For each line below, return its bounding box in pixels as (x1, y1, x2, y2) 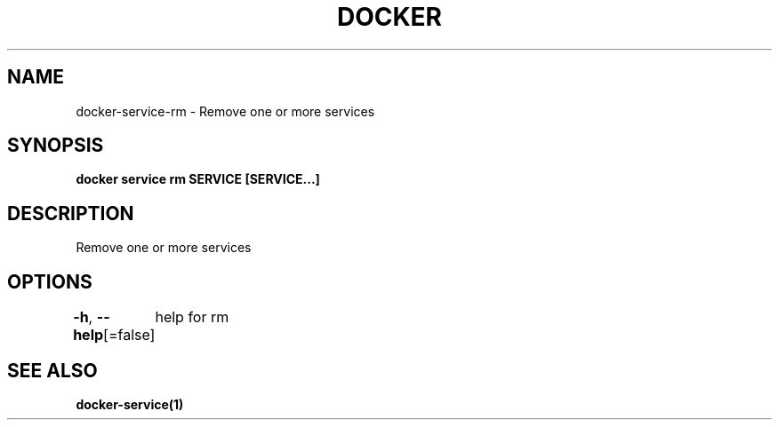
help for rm (155, 308, 229, 327)
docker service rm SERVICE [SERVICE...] (76, 171, 320, 187)
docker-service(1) (76, 396, 184, 412)
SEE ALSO (7, 359, 98, 382)
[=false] (103, 326, 156, 344)
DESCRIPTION (7, 202, 134, 225)
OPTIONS (7, 270, 92, 293)
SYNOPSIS (7, 134, 104, 157)
